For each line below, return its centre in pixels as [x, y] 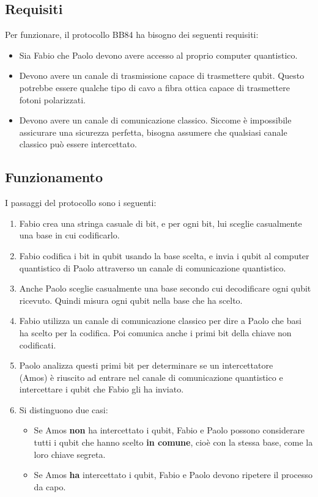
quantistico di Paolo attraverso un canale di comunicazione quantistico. [153, 267]
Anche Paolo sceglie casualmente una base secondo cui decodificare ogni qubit [165, 288]
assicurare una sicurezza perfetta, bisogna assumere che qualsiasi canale [153, 132]
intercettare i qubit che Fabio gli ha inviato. [102, 389]
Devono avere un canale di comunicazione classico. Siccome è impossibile [155, 120]
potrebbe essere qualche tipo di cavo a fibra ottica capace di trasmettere [154, 87]
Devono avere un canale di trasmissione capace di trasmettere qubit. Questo [162, 75]
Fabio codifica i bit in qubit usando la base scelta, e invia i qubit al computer [164, 255]
